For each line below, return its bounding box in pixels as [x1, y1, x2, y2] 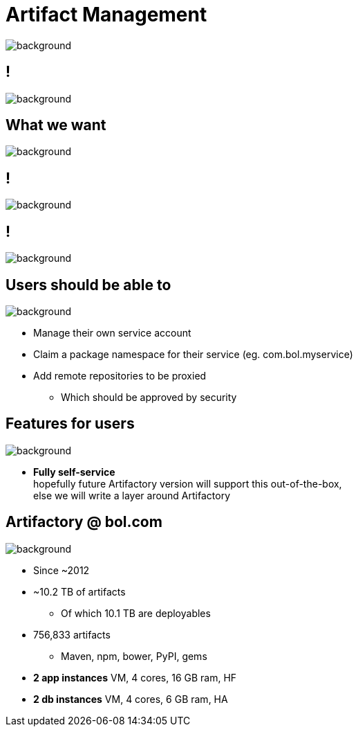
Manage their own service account [33, 326, 191, 339]
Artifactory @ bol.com [6, 513, 162, 531]
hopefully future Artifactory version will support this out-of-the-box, [33, 477, 342, 490]
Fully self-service [33, 465, 115, 478]
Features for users [6, 415, 135, 433]
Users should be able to [6, 276, 171, 294]
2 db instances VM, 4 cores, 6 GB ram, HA [33, 693, 228, 705]
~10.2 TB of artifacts [33, 585, 126, 598]
